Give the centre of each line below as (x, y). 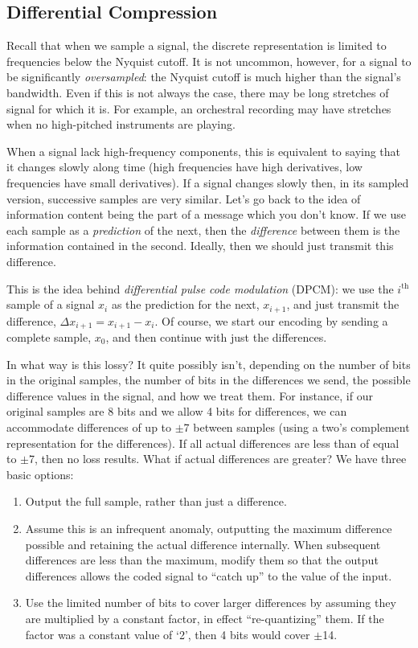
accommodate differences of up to (89, 427)
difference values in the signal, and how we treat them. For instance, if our (190, 395)
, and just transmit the (343, 304)
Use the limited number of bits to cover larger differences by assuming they (211, 603)
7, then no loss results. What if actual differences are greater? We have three (218, 459)
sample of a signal (51, 304)
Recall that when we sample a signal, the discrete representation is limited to (197, 45)
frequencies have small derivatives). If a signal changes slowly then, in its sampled (208, 182)
